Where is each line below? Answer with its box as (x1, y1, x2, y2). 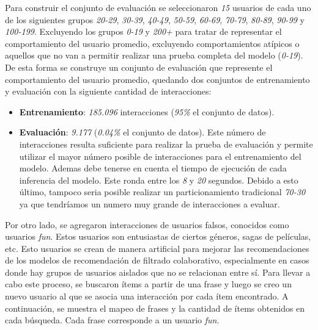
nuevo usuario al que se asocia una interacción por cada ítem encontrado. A (5, 290, 289, 303)
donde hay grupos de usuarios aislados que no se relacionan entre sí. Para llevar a (5, 265, 311, 278)
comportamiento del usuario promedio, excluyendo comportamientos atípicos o (5, 37, 300, 49)
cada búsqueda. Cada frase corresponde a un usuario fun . (5, 314, 220, 326)
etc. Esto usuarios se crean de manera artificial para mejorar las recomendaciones (5, 242, 309, 254)
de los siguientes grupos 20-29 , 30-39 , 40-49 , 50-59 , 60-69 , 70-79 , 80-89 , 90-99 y (5, 13, 305, 26)
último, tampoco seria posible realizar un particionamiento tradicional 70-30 (19, 185, 306, 198)
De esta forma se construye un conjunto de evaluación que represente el (5, 60, 273, 73)
